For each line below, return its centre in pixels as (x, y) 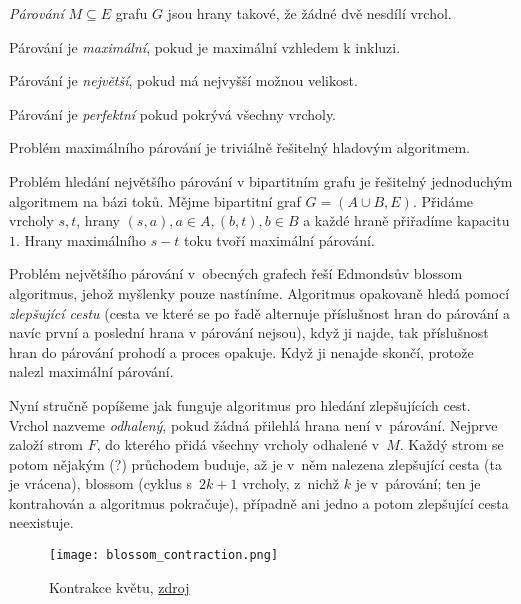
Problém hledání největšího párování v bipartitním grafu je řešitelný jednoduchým (261, 180)
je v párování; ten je (418, 483)
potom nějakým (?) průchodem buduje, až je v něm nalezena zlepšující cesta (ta (255, 463)
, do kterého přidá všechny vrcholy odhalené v (238, 444)
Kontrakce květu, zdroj (119, 586)
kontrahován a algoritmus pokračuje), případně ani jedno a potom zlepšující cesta (259, 502)
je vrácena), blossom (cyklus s (101, 483)
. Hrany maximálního (81, 239)
